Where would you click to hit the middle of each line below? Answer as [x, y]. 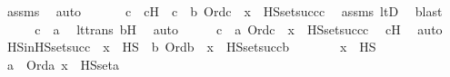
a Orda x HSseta [63, 64]
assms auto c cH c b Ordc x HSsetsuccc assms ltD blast [225, 11]
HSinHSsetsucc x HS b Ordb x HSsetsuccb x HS [191, 47]
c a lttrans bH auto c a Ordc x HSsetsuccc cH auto [239, 29]
